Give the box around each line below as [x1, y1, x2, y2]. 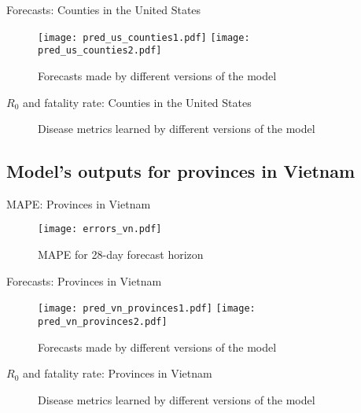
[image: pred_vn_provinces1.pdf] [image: [38, 303, 256, 315]
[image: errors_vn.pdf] [38, 223, 162, 235]
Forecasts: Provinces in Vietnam [6, 272, 162, 289]
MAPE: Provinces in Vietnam [6, 195, 151, 212]
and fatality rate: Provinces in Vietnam [22, 365, 212, 382]
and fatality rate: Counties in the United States [22, 94, 252, 110]
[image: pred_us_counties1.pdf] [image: [38, 31, 250, 43]
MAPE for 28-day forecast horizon [38, 246, 204, 263]
